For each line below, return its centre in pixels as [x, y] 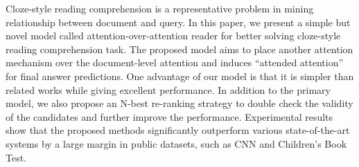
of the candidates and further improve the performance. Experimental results [169, 116]
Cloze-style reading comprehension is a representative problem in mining [160, 8]
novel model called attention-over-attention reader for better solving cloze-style [173, 36]
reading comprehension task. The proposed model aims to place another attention [179, 49]
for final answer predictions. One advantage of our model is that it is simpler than [180, 76]
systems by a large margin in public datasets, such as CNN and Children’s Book [176, 143]
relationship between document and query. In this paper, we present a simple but [178, 22]
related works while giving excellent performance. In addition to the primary [168, 89]
